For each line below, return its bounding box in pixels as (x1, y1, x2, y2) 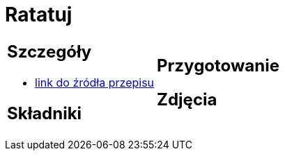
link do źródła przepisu (35, 75, 155, 89)
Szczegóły (7, 41, 92, 62)
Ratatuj (5, 3, 72, 26)
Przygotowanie (157, 55, 279, 76)
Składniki (7, 103, 82, 123)
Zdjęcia (157, 89, 217, 110)
